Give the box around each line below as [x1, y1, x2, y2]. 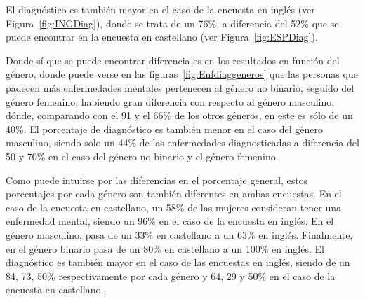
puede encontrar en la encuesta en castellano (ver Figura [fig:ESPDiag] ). [6, 29, 318, 44]
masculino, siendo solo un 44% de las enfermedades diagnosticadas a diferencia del [6, 135, 359, 150]
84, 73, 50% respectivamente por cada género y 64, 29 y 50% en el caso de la [6, 268, 336, 283]
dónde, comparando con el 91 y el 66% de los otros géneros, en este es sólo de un [6, 108, 353, 123]
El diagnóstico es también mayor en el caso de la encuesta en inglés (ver [6, 2, 315, 16]
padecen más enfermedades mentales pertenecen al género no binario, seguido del [6, 80, 354, 95]
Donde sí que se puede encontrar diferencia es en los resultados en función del [6, 53, 340, 67]
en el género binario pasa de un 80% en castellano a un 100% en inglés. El [6, 241, 324, 256]
